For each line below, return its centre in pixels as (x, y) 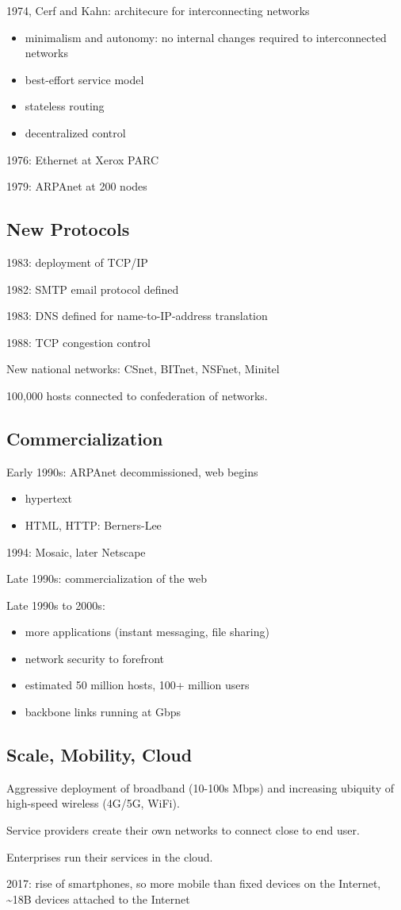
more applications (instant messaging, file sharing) (147, 632)
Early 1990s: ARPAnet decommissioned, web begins (132, 471)
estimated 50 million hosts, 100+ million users (137, 685)
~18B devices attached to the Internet (98, 898)
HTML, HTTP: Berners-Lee (93, 524)
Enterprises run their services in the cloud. (110, 856)
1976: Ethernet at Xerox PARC (82, 159)
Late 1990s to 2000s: (56, 605)
